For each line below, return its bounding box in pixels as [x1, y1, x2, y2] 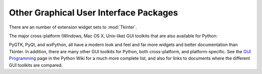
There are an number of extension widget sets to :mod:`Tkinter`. [9, 24, 137, 30]
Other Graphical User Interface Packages [9, 7, 178, 18]
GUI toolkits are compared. [9, 62, 63, 68]
